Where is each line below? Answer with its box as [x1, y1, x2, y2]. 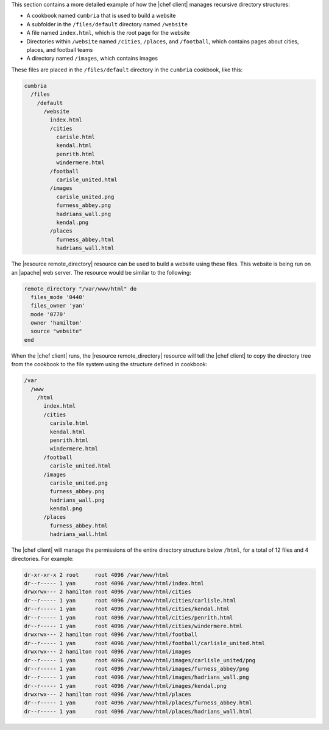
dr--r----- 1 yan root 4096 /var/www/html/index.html [24, 580, 204, 587]
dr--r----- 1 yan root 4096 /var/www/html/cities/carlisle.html [24, 597, 236, 604]
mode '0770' [30, 311, 66, 317]
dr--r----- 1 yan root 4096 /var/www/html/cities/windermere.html [24, 623, 243, 629]
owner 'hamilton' [30, 319, 82, 327]
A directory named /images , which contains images [26, 55, 158, 62]
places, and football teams [26, 46, 93, 53]
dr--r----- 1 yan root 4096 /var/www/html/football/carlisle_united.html [24, 640, 265, 646]
